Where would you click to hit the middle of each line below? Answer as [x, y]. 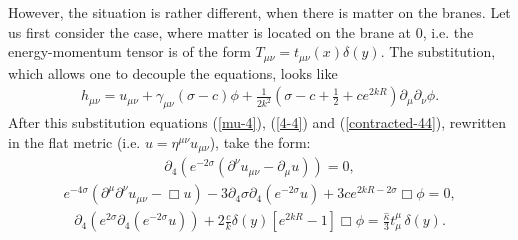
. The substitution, [438, 51]
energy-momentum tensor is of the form [129, 51]
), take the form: [260, 141]
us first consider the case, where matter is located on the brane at [210, 31]
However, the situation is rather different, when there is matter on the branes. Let [259, 12]
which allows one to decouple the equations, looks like [173, 72]
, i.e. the [448, 31]
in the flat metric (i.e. [74, 141]
